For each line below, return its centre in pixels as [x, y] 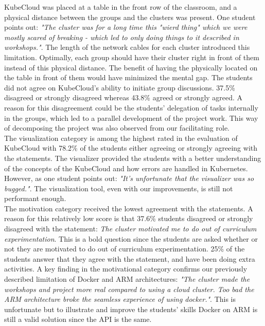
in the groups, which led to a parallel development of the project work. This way [131, 117]
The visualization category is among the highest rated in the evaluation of [121, 138]
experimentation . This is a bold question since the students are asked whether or [131, 238]
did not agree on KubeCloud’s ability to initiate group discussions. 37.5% [120, 87]
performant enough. [35, 198]
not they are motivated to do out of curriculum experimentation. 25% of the [125, 249]
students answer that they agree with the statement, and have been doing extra [130, 258]
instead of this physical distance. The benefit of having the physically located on [131, 67]
